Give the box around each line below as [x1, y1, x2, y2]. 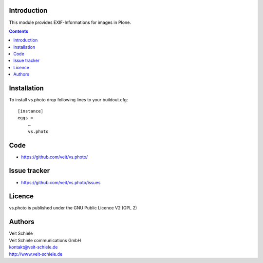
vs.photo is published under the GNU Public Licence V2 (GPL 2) [9, 205, 137, 211]
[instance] [18, 108, 44, 114]
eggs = [18, 115, 34, 120]
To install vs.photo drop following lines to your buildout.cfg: [9, 97, 128, 103]
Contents [9, 28, 29, 34]
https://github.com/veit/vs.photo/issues [21, 179, 101, 185]
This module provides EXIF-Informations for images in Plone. [9, 19, 131, 25]
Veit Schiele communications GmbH [9, 237, 81, 243]
